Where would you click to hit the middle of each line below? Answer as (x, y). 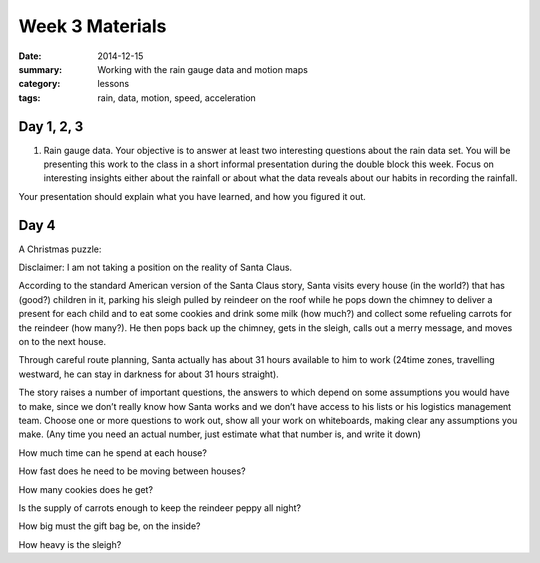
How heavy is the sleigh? (70, 544)
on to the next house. (62, 342)
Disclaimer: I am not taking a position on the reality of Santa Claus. (155, 267)
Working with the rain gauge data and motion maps (203, 69)
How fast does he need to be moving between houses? (132, 471)
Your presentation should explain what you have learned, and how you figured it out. (192, 196)
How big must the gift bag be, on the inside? (109, 526)
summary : (40, 69)
